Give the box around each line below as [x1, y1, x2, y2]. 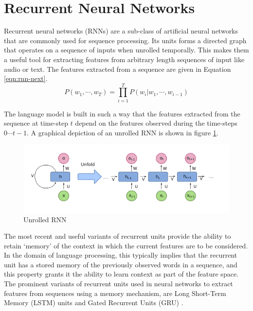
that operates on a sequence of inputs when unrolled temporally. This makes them [4, 45, 249, 55]
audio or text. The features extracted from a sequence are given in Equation [4, 64, 231, 74]
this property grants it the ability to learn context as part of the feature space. [4, 269, 238, 279]
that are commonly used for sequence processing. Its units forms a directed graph [4, 35, 247, 45]
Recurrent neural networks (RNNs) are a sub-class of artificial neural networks [4, 26, 238, 36]
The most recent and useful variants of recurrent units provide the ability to [4, 230, 231, 241]
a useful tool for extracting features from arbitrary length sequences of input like [4, 54, 245, 64]
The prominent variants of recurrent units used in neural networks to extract [4, 278, 233, 288]
